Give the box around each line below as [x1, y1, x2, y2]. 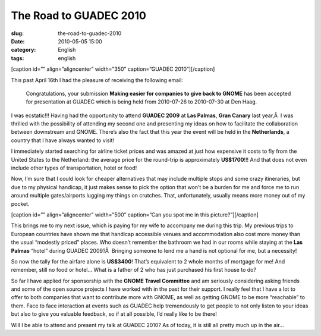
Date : [11, 37, 25, 45]
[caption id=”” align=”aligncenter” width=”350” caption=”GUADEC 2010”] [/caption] [11, 65, 215, 73]
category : [11, 46, 36, 54]
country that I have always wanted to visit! [11, 137, 115, 144]
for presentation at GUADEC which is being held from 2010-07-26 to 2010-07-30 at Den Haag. [26, 98, 257, 105]
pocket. [11, 200, 30, 208]
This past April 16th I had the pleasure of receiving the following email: [11, 76, 184, 83]
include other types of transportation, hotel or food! [11, 164, 137, 172]
